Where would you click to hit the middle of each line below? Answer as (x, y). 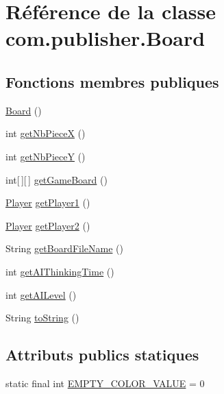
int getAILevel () (41, 294)
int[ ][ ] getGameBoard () (57, 179)
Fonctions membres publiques (112, 81)
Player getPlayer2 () (48, 225)
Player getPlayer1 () (48, 202)
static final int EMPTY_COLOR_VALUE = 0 (105, 383)
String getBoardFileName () (64, 248)
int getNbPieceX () (46, 133)
